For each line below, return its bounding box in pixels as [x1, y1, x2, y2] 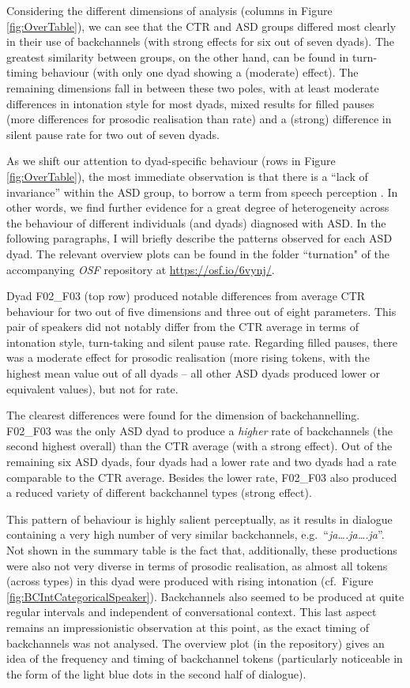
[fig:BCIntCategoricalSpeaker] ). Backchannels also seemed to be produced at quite [6, 588, 404, 604]
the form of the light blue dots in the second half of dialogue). [6, 665, 307, 682]
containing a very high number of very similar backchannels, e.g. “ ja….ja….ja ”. [6, 526, 385, 543]
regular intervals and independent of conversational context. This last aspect [6, 603, 377, 620]
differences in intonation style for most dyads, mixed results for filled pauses [6, 95, 374, 111]
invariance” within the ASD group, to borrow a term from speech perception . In [6, 183, 398, 200]
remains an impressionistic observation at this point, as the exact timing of [6, 618, 370, 635]
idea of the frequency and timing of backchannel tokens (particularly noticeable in [6, 650, 403, 667]
